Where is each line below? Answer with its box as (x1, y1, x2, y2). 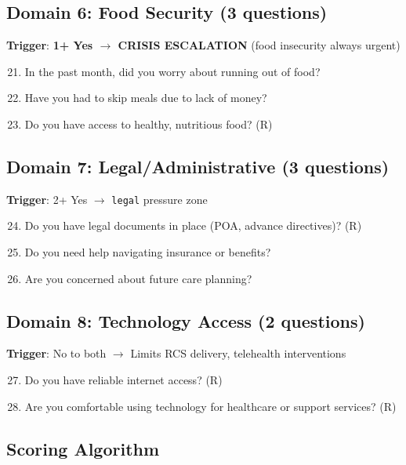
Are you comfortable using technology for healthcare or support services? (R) (24, 398, 397, 414)
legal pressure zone (111, 191, 208, 207)
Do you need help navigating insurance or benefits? (24, 244, 271, 260)
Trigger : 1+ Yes (6, 37, 93, 53)
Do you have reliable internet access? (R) (24, 372, 223, 388)
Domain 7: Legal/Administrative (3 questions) (6, 154, 390, 178)
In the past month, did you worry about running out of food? (24, 63, 321, 79)
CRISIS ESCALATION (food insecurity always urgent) (118, 37, 401, 53)
